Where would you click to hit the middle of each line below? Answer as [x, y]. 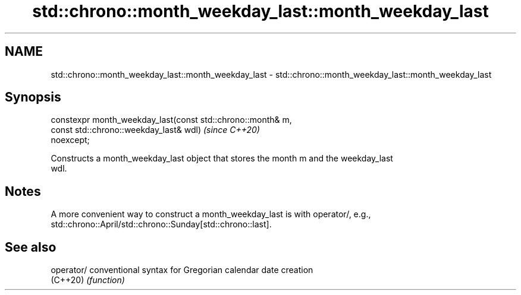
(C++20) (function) [88, 280]
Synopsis [33, 97]
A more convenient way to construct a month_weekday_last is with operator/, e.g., [211, 214]
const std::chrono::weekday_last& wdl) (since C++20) [155, 130]
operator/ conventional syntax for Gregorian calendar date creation [182, 270]
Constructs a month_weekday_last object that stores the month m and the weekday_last [222, 158]
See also [31, 247]
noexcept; [70, 140]
